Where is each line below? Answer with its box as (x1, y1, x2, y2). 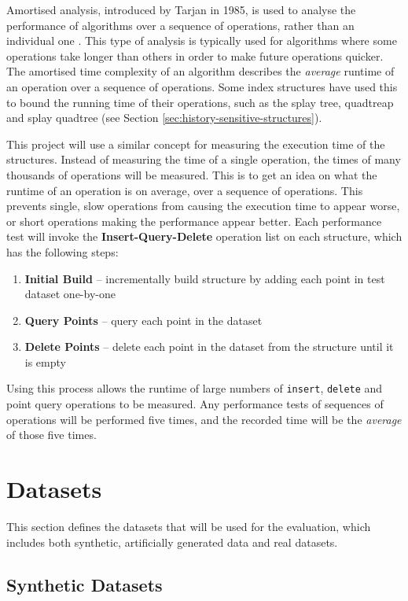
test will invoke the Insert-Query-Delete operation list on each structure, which (6, 228, 402, 245)
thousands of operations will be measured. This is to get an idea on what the (6, 166, 377, 183)
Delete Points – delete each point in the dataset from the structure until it (24, 338, 394, 355)
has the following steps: (6, 243, 119, 260)
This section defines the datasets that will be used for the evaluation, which (6, 518, 371, 535)
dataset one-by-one (24, 286, 116, 302)
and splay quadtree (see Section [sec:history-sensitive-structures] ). (6, 109, 322, 126)
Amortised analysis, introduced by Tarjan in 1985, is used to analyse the (6, 2, 356, 17)
